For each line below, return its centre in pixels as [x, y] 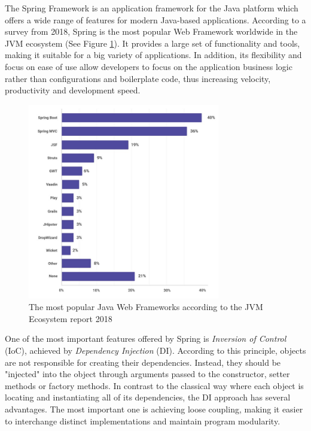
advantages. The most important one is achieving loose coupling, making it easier [154, 409]
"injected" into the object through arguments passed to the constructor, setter [147, 374]
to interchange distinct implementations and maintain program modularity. [143, 421]
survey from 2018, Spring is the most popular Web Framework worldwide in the [151, 31]
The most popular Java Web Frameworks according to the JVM [146, 307]
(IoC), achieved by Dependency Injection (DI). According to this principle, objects [155, 350]
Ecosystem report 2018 [71, 318]
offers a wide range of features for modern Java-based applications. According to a [155, 19]
